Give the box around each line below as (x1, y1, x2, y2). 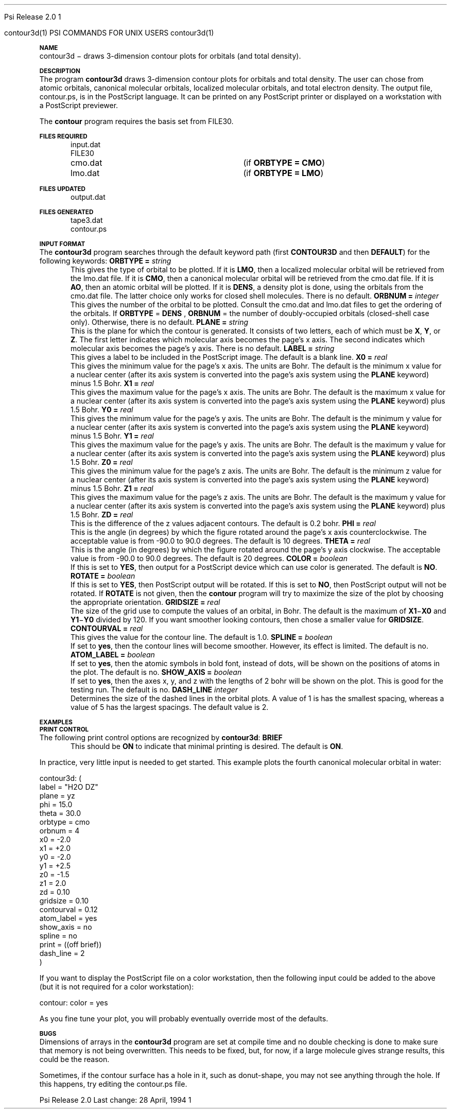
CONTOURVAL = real (71, 624, 143, 633)
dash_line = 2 (39, 949, 85, 958)
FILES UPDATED (39, 185, 85, 193)
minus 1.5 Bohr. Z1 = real (71, 484, 153, 493)
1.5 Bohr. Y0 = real (71, 405, 133, 414)
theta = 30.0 (39, 809, 81, 818)
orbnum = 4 (39, 826, 80, 835)
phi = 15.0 (39, 800, 73, 809)
